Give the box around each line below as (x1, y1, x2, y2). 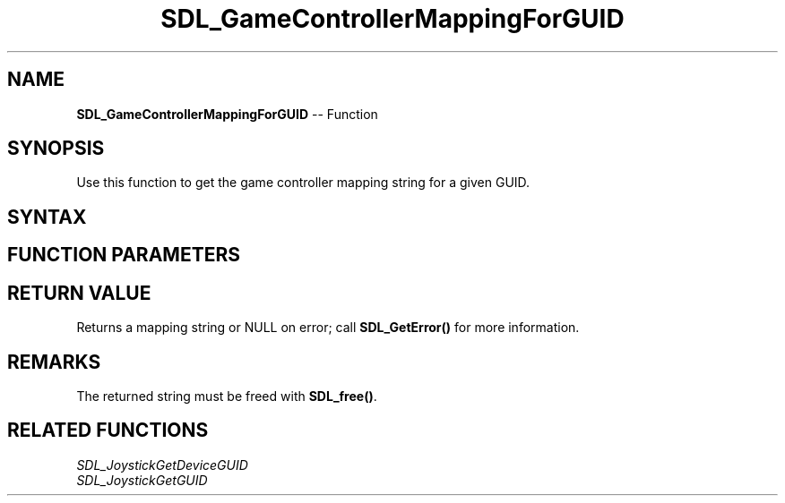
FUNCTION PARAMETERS (7, 243, 240, 267)
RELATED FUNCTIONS (7, 419, 209, 442)
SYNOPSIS (7, 137, 105, 160)
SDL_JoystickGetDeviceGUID (76, 456, 248, 473)
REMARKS (7, 350, 101, 373)
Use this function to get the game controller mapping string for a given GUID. (76, 175, 531, 191)
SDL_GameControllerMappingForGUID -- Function (76, 106, 378, 122)
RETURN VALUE (7, 281, 151, 304)
